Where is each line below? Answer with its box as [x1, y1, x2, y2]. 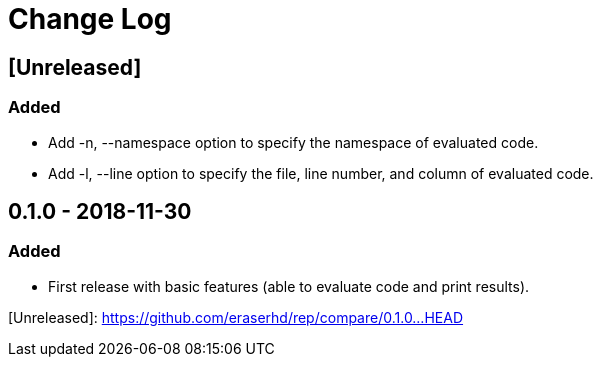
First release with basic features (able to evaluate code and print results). [48, 277, 530, 295]
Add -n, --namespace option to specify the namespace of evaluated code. [48, 133, 539, 151]
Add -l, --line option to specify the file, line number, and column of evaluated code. [48, 164, 594, 182]
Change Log [8, 2, 172, 36]
